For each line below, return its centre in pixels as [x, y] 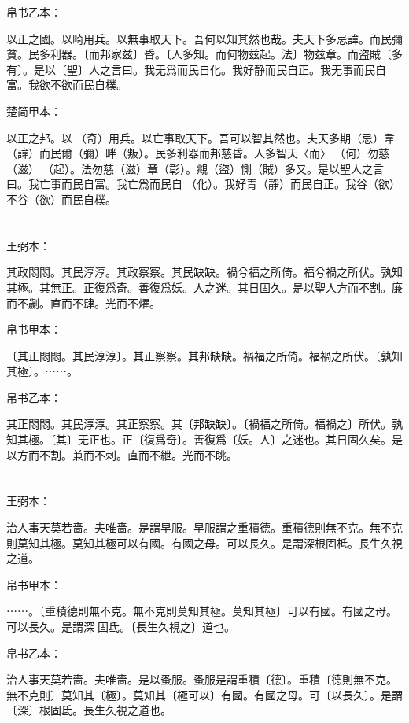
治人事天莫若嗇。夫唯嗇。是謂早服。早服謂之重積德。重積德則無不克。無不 [199, 527]
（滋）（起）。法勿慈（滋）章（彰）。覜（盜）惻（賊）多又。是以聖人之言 [195, 168]
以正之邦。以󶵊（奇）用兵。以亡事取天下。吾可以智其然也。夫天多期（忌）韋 [201, 137]
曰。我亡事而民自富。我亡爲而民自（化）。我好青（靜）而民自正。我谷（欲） [203, 184]
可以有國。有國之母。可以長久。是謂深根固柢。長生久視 [259, 542]
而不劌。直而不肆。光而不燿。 [83, 302]
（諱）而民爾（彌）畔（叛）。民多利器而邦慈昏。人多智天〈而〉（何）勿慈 [198, 153]
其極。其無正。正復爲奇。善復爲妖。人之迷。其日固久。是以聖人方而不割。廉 [204, 287]
